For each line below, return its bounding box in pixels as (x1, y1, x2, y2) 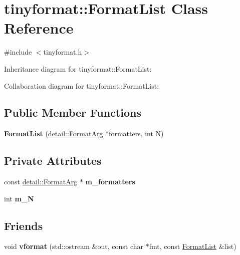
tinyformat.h (43, 47, 82, 57)
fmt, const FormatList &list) (149, 241, 236, 251)
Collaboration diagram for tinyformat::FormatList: (4, 80, 159, 91)
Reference (4, 18, 74, 38)
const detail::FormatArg (4, 176, 78, 187)
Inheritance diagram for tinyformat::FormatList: (4, 63, 152, 74)
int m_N (4, 193, 34, 203)
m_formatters (85, 176, 135, 187)
